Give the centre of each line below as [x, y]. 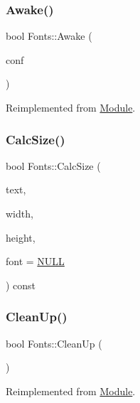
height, [21, 237]
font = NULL [35, 261]
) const [21, 285]
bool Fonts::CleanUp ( [54, 343]
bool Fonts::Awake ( [49, 36]
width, [20, 213]
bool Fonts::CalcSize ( [53, 165]
